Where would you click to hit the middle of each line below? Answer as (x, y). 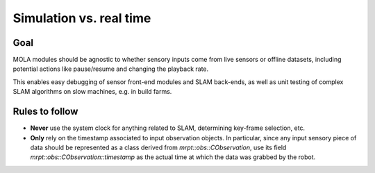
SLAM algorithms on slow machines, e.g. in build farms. (92, 92)
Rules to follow (45, 112)
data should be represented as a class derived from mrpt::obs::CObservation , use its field (158, 147)
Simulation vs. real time (82, 18)
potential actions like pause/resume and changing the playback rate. (111, 69)
